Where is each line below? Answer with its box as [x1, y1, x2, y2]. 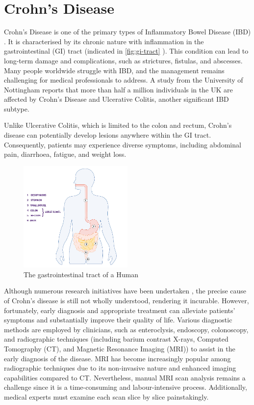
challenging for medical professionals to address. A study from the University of [4, 75, 243, 85]
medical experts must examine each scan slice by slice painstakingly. [4, 392, 209, 402]
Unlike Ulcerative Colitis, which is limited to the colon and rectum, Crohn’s [4, 120, 232, 130]
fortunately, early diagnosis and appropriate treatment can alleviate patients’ [4, 305, 235, 315]
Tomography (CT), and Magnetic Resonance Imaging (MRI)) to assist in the [4, 344, 235, 354]
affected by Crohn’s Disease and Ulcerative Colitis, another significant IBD [4, 94, 229, 104]
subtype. [4, 103, 29, 114]
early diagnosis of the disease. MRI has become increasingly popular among [4, 353, 231, 363]
